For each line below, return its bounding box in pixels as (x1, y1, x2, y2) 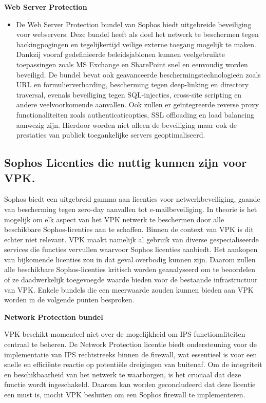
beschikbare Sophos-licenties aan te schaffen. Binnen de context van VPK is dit (4, 224, 254, 235)
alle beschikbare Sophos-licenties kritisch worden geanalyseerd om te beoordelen (4, 264, 256, 275)
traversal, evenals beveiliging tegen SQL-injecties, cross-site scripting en (16, 89, 242, 100)
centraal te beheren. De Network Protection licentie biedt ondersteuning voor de (4, 339, 257, 350)
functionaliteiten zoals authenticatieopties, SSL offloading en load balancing (16, 109, 254, 120)
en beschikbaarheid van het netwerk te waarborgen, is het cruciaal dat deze (4, 369, 241, 379)
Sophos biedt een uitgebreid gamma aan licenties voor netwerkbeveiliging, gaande (4, 194, 260, 204)
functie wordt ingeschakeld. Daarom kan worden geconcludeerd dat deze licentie (4, 379, 256, 390)
